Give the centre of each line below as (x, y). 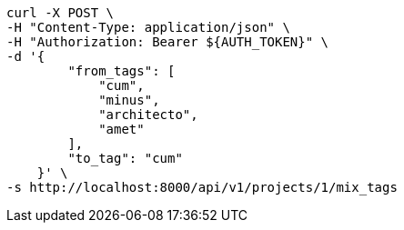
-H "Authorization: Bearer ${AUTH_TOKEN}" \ (168, 42)
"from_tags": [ (121, 71)
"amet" (121, 129)
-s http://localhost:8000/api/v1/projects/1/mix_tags (202, 187)
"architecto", (148, 115)
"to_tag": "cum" (125, 158)
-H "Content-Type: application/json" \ (148, 27)
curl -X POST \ (61, 13)
